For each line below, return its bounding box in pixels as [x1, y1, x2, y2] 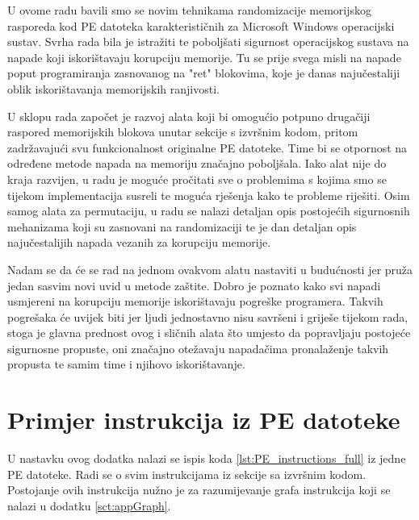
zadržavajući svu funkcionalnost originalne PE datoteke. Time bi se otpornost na [7, 139, 408, 156]
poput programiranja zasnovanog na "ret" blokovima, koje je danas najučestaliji [7, 64, 400, 81]
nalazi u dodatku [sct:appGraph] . [7, 497, 171, 514]
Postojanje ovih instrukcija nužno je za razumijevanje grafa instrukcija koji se [7, 481, 391, 498]
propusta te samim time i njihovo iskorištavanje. [7, 356, 245, 372]
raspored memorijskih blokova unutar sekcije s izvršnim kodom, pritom [7, 123, 358, 140]
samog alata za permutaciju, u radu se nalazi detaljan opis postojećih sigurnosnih [7, 202, 410, 219]
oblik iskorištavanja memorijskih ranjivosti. [7, 80, 220, 97]
